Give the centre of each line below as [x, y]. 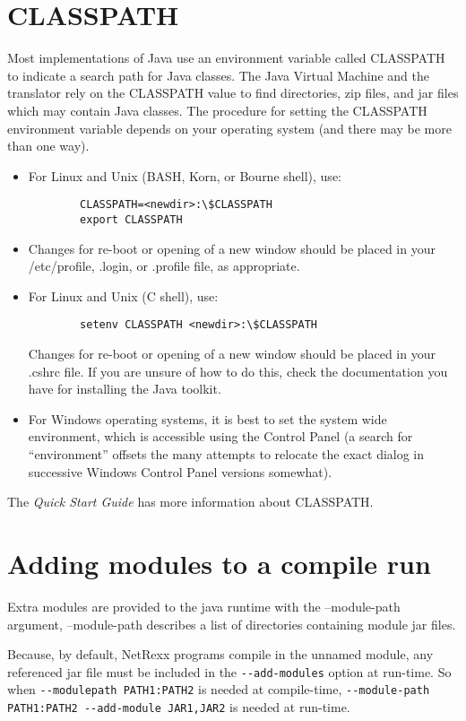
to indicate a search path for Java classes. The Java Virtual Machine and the [218, 75]
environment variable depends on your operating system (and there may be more [229, 128]
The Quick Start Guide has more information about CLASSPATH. [190, 502]
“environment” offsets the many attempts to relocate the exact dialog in [226, 454]
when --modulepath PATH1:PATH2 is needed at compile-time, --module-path [219, 689]
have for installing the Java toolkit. [125, 389]
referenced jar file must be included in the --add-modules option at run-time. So [229, 671]
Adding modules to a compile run [219, 563]
